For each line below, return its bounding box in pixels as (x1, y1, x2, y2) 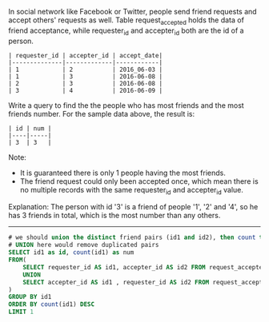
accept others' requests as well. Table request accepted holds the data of (8, 15, 244, 26)
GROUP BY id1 (8, 293, 52, 301)
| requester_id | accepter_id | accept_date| (8, 51, 163, 59)
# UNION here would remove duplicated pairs (8, 241, 159, 249)
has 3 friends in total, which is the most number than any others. (8, 211, 221, 221)
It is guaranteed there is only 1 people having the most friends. (19, 168, 226, 177)
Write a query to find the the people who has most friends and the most (8, 100, 244, 110)
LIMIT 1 (8, 308, 34, 316)
